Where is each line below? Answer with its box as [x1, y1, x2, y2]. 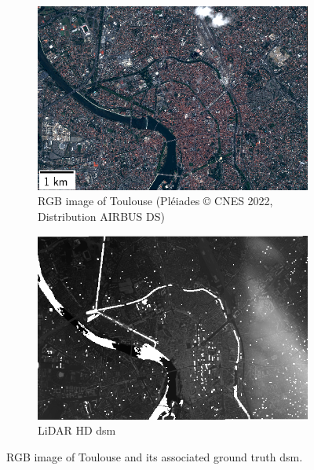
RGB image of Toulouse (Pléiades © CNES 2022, [38, 193, 273, 209]
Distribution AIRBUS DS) [38, 207, 165, 224]
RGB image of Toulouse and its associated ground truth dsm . [6, 448, 303, 464]
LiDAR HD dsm [38, 422, 116, 439]
